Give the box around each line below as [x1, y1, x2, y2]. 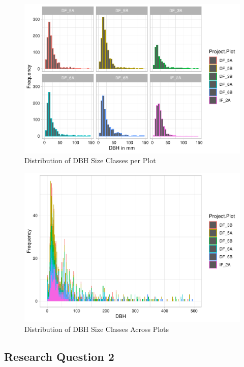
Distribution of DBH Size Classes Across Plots [24, 323, 169, 334]
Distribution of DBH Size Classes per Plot [24, 155, 156, 166]
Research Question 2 [4, 348, 114, 364]
